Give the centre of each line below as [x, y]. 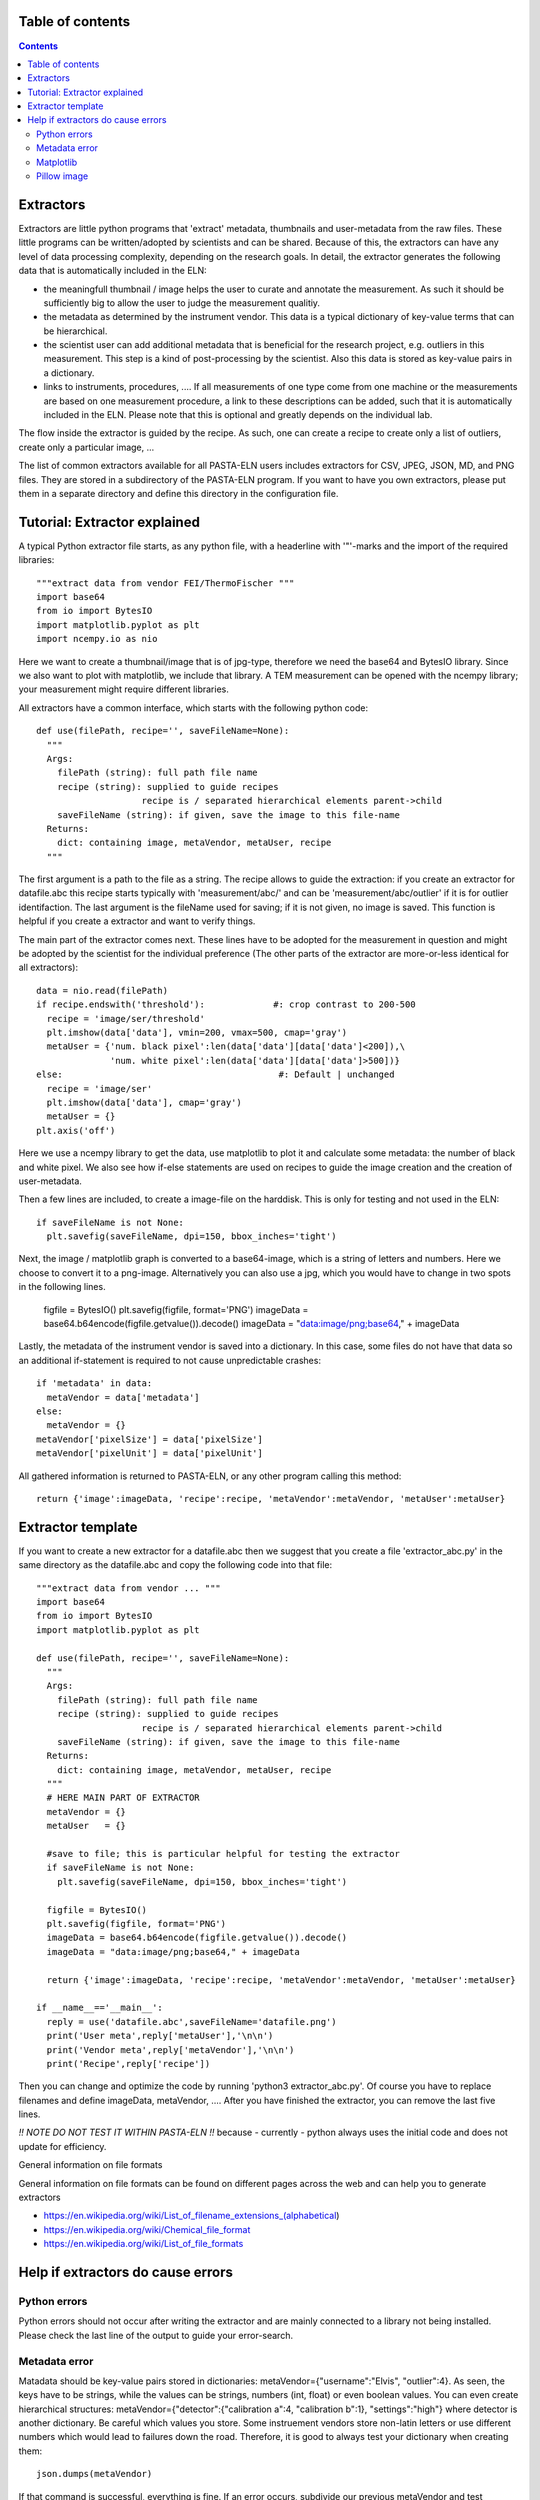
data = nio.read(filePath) [102, 990]
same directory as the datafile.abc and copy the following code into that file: [175, 1565]
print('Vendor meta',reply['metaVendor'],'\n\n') [170, 2049]
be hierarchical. [75, 331]
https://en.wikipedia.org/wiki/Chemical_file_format [147, 2229]
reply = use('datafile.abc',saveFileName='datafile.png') [191, 2021]
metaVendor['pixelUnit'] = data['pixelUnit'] [150, 1453]
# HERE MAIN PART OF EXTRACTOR [123, 1798]
